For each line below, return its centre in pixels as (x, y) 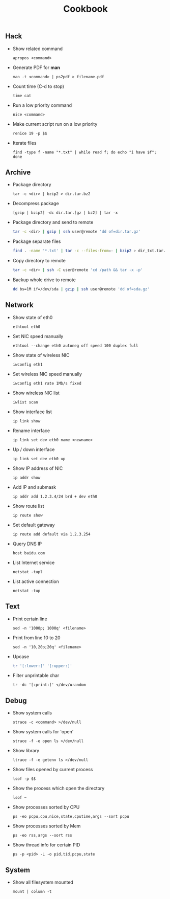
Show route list (28, 506)
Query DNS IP (27, 544)
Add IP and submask (34, 487)
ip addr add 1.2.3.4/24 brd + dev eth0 (55, 497)
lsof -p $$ (24, 779)
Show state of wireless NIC (41, 355)
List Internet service (34, 563)
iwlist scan (25, 402)
